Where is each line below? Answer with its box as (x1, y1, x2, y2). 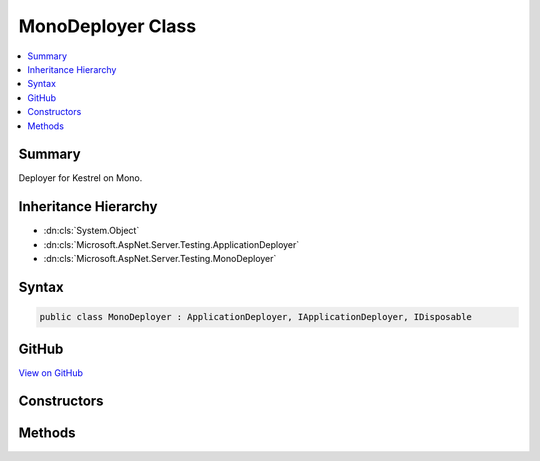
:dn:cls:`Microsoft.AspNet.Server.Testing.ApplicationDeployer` (43, 238, 300, 250)
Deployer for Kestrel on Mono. (18, 172, 143, 184)
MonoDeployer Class (18, 15, 197, 37)
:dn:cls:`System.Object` (43, 225, 140, 237)
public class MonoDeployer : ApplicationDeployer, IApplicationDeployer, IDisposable (39, 311, 472, 323)
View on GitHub (18, 366, 84, 379)
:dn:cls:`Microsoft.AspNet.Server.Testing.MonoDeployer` (43, 253, 277, 265)
